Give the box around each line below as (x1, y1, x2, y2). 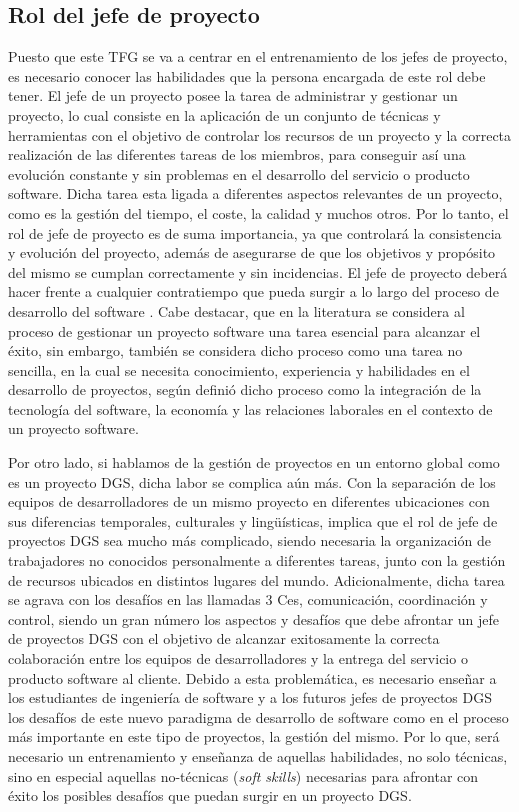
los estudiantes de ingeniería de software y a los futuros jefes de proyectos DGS (8, 687, 493, 708)
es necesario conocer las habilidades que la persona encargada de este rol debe (8, 65, 486, 86)
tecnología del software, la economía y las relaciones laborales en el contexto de (8, 398, 493, 419)
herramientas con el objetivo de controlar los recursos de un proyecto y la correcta (8, 124, 512, 145)
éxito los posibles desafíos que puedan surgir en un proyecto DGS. (8, 785, 412, 806)
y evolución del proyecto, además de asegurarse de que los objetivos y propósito (8, 242, 496, 263)
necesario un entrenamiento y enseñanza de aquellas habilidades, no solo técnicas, (8, 745, 508, 766)
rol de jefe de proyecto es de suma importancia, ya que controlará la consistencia (8, 222, 502, 243)
